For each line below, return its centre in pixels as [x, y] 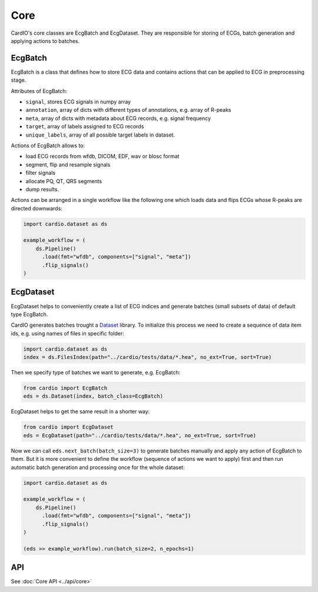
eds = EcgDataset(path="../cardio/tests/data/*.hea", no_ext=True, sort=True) [140, 435]
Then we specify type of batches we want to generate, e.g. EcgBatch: [96, 373]
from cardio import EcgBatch [65, 388]
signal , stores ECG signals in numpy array [78, 102]
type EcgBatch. [29, 314]
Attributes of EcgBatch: [39, 91]
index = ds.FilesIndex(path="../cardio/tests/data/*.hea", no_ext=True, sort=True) [148, 357]
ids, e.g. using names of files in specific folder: [67, 333]
